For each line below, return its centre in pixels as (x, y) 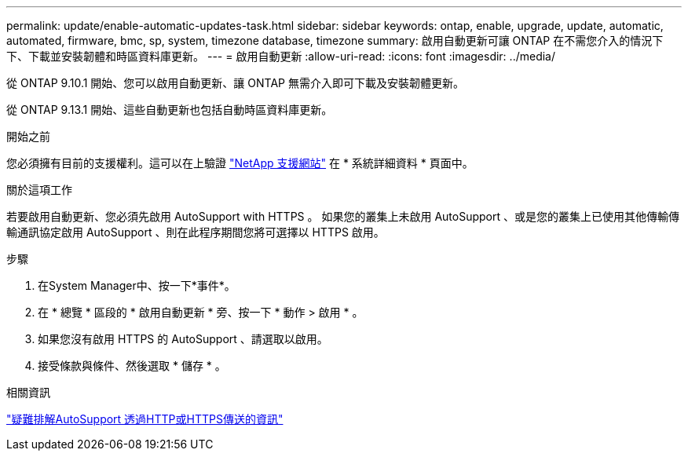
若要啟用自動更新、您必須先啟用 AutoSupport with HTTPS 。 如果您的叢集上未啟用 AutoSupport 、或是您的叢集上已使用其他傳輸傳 (343, 216)
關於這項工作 (39, 190)
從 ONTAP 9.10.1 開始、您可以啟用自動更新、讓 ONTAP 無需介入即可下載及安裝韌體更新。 (235, 83)
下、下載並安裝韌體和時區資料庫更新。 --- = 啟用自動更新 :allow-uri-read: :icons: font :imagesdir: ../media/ (281, 56)
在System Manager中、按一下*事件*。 (137, 285)
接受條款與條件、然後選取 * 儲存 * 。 (132, 366)
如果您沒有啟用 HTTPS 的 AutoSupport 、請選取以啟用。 (183, 339)
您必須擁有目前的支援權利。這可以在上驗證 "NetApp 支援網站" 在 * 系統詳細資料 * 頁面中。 (240, 163)
